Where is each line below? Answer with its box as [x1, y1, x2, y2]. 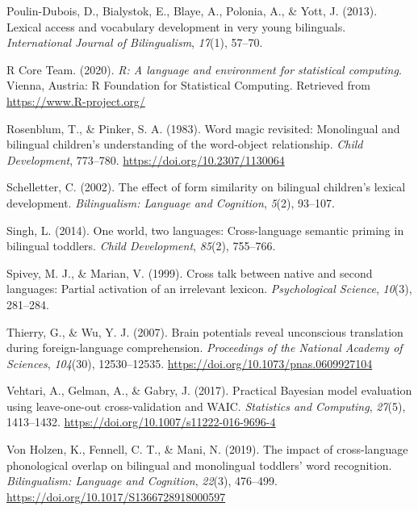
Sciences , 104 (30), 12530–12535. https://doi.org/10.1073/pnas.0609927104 [6, 354, 373, 371]
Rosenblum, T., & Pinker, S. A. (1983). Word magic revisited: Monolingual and [6, 119, 400, 136]
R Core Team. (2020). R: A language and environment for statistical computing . [6, 61, 402, 77]
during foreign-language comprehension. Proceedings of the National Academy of [6, 339, 403, 356]
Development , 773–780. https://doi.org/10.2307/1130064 [6, 151, 285, 168]
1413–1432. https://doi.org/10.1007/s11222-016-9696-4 [6, 413, 276, 430]
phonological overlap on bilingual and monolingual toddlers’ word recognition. [6, 456, 392, 473]
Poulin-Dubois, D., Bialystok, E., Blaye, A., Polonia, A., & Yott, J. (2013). [6, 2, 378, 19]
